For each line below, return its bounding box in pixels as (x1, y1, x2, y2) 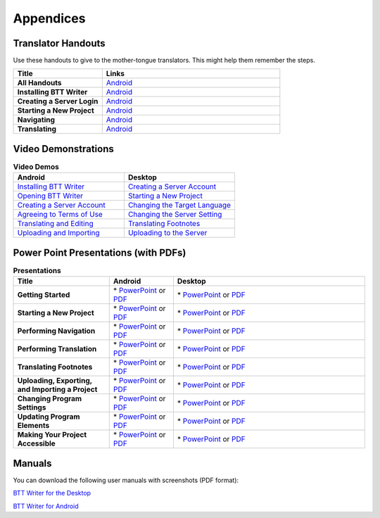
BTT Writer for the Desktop (13, 489, 91, 498)
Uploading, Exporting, (17, 376, 93, 386)
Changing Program (17, 394, 82, 404)
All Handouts (17, 78, 62, 88)
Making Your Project (17, 430, 87, 440)
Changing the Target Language (127, 201, 232, 210)
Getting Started (17, 290, 70, 300)
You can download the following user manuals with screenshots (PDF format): (13, 476, 239, 484)
